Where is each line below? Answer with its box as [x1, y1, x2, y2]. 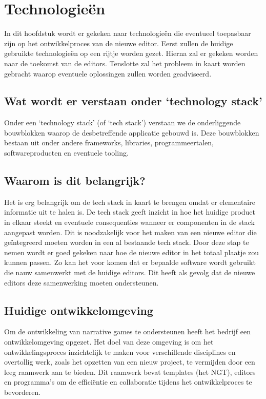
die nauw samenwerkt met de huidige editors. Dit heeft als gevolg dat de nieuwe [4, 267, 255, 278]
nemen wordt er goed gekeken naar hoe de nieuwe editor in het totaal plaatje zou [4, 246, 259, 257]
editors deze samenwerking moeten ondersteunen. [4, 277, 159, 288]
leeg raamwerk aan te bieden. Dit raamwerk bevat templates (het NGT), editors [4, 366, 256, 377]
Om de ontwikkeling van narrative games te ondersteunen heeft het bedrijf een [4, 326, 251, 337]
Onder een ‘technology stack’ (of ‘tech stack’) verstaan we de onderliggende [4, 117, 241, 128]
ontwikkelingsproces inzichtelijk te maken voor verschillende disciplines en [4, 346, 236, 357]
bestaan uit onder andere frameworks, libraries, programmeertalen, [4, 137, 214, 148]
